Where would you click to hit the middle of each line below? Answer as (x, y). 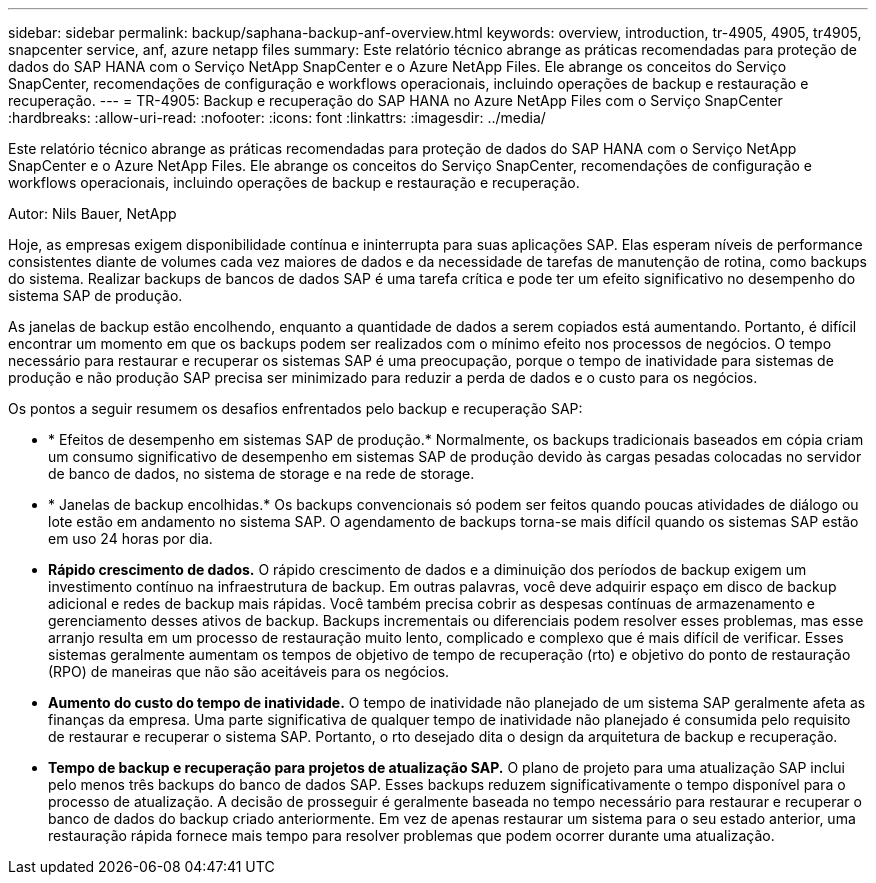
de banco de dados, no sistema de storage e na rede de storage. (261, 473)
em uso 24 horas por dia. (130, 538)
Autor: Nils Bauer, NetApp (92, 213)
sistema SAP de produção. (95, 295)
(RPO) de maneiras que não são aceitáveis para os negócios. (249, 671)
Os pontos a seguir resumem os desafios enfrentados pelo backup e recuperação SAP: (295, 408)
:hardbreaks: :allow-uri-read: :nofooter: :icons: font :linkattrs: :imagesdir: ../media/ (277, 117)
